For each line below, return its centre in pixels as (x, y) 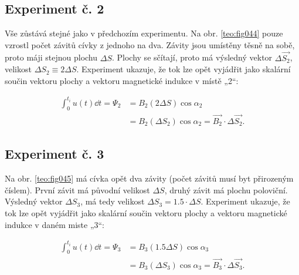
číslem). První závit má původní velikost (77, 190)
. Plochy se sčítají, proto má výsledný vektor (192, 57)
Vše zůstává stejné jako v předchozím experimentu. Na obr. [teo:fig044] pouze (144, 33)
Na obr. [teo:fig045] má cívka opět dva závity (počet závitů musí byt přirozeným (149, 178)
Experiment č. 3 (55, 154)
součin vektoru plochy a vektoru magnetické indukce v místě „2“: (122, 80)
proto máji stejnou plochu (51, 57)
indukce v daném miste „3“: (55, 224)
